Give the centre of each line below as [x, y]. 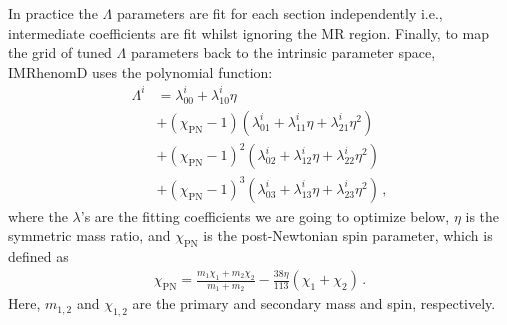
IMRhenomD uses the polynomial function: [140, 71]
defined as [38, 256]
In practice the [53, 13]
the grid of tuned [60, 52]
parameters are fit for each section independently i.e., [279, 13]
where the [38, 215]
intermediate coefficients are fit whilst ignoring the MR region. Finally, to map [248, 32]
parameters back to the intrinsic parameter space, [283, 52]
